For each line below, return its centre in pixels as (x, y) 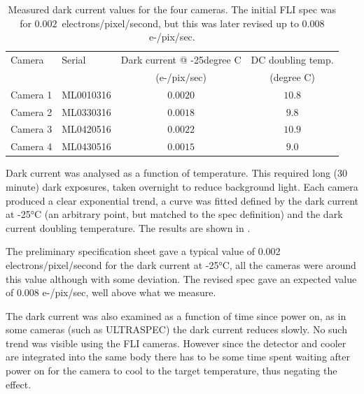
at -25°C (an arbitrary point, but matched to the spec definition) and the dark (174, 214)
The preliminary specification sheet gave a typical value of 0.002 (143, 251)
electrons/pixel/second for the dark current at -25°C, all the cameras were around (181, 264)
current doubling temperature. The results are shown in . (128, 227)
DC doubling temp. (292, 60)
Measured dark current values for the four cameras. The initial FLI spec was (172, 9)
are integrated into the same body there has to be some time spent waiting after (178, 357)
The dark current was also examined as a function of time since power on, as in (176, 315)
